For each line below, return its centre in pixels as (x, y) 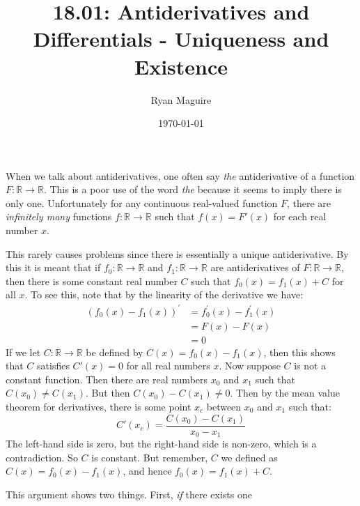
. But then (108, 393)
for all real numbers (168, 366)
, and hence (147, 471)
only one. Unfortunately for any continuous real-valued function (142, 202)
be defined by (115, 352)
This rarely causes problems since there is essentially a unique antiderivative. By (177, 253)
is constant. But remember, (150, 457)
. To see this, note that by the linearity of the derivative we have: (164, 294)
